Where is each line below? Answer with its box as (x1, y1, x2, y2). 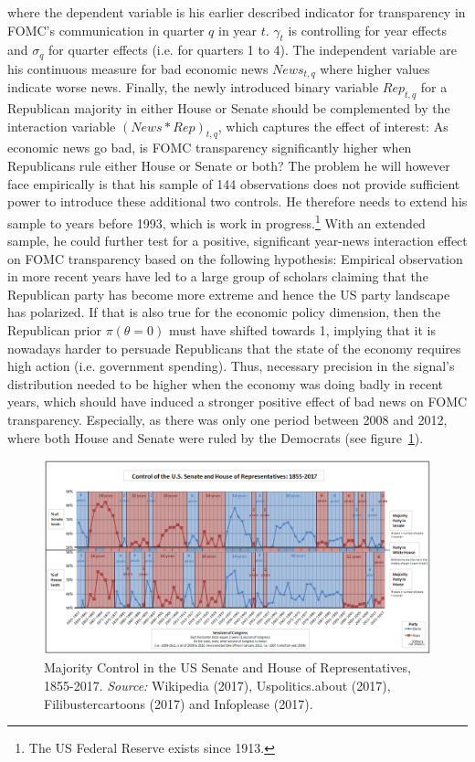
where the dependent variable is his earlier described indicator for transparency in (7, 3, 466, 21)
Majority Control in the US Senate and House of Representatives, (44, 658, 411, 677)
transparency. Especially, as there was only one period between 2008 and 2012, (7, 410, 448, 429)
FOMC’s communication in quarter (7, 20, 205, 39)
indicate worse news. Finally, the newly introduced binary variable (7, 78, 379, 97)
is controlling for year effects (288, 20, 447, 39)
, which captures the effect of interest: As (217, 116, 449, 135)
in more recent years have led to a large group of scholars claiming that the (7, 267, 428, 286)
